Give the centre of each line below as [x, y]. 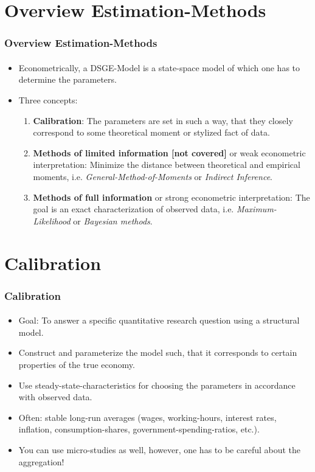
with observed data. [55, 397]
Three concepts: [48, 100]
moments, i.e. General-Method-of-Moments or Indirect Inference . [153, 176]
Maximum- [256, 209]
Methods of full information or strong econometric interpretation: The [171, 197]
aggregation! [41, 461]
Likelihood [52, 220]
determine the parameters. [67, 79]
